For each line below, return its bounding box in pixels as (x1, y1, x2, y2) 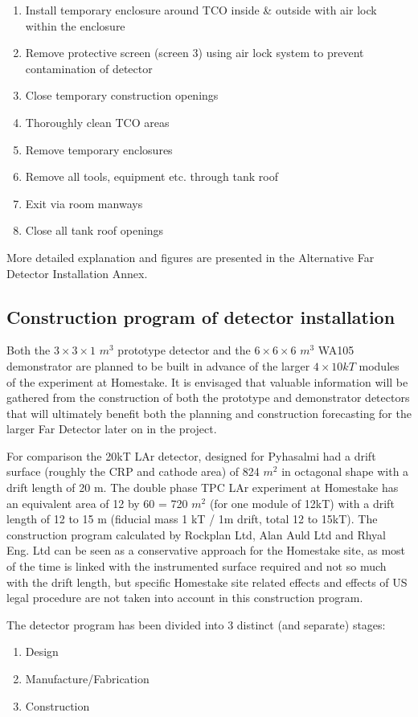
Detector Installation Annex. (6, 264, 148, 281)
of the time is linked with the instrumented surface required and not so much (6, 558, 387, 575)
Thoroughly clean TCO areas (25, 113, 170, 130)
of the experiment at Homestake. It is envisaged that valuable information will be (6, 373, 408, 390)
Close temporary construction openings (25, 87, 219, 104)
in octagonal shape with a (281, 463, 409, 480)
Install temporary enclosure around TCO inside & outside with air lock (25, 2, 377, 18)
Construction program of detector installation (6, 304, 395, 329)
